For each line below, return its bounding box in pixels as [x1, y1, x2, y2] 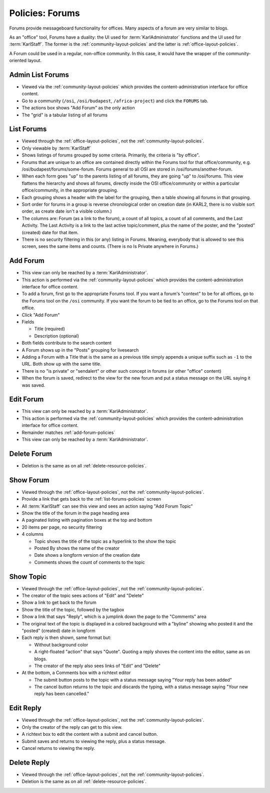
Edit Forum [9, 395, 44, 404]
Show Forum [9, 475, 49, 484]
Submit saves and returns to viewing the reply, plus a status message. [21, 738, 166, 744]
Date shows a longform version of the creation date [34, 552, 140, 558]
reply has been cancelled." [34, 691, 89, 697]
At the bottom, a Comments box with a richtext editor [21, 670, 131, 676]
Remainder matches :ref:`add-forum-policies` [21, 429, 115, 435]
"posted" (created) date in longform [21, 627, 96, 633]
